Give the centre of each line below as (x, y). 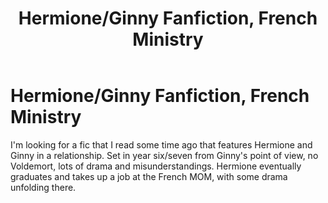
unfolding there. (43, 187)
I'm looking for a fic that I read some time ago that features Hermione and (161, 144)
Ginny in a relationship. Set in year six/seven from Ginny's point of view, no (164, 155)
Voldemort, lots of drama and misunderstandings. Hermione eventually (156, 166)
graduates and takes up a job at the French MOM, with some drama (149, 176)
